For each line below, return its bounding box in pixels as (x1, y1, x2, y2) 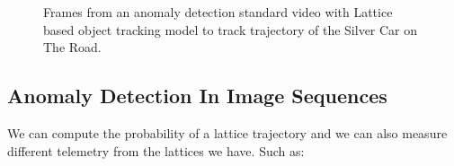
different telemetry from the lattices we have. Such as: (7, 141, 305, 160)
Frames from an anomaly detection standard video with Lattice (43, 3, 393, 21)
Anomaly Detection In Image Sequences (7, 82, 387, 109)
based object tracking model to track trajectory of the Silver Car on (43, 20, 418, 39)
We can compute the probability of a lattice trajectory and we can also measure (7, 123, 448, 142)
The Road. (43, 38, 102, 57)
